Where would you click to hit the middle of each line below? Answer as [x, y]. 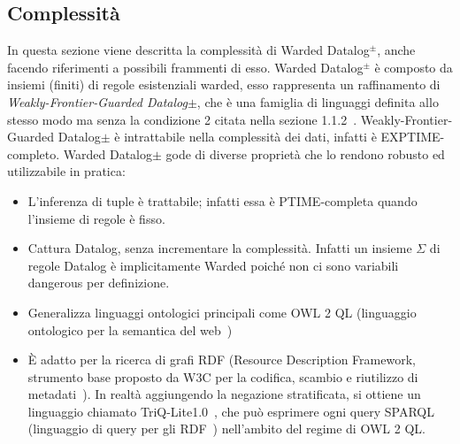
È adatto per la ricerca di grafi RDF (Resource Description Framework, [222, 360]
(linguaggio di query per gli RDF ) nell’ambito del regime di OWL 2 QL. [226, 429]
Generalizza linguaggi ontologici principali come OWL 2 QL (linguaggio [222, 312]
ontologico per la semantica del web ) [130, 329]
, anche [396, 50]
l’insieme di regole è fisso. [96, 218]
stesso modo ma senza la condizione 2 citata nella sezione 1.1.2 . [182, 119]
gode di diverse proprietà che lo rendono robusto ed [305, 153]
